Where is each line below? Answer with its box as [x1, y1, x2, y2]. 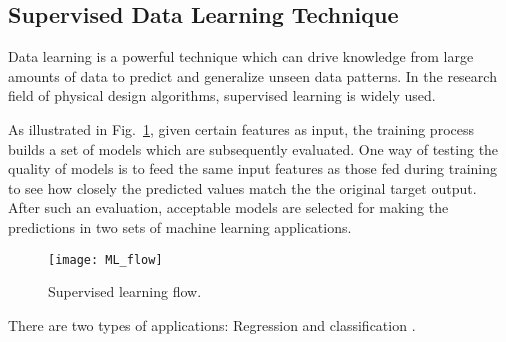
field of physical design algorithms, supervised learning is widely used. [8, 85, 436, 106]
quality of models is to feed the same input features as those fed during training [8, 158, 498, 179]
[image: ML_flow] [48, 252, 163, 267]
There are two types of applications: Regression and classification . [8, 314, 416, 335]
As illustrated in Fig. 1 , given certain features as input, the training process [8, 118, 474, 139]
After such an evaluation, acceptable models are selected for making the [8, 197, 449, 218]
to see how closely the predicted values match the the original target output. [8, 177, 477, 198]
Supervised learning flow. [48, 281, 202, 302]
